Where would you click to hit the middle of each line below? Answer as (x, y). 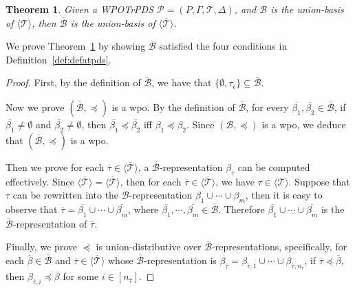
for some (81, 276)
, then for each (151, 181)
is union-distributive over (149, 247)
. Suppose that (319, 181)
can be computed (274, 167)
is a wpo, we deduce (304, 124)
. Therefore (241, 209)
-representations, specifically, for (280, 247)
